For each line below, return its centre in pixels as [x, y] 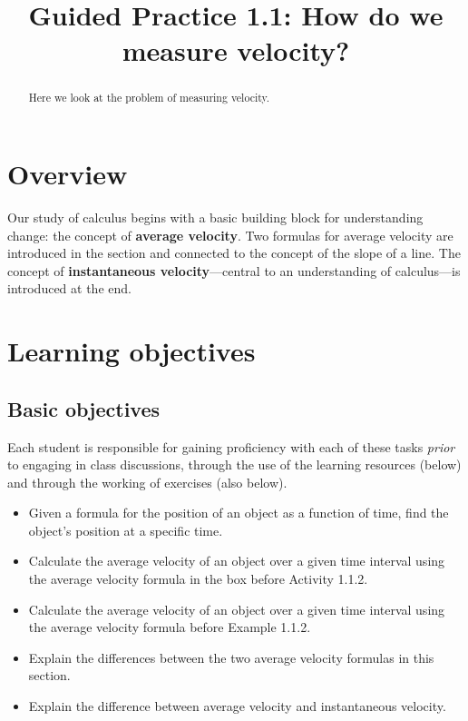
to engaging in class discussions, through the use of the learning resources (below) [234, 464]
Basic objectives [84, 408]
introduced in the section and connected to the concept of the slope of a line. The [234, 253]
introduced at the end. [69, 288]
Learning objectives [132, 351]
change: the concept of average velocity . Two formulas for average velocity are [230, 235]
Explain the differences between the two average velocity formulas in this [231, 657]
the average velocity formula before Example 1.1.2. [170, 627]
